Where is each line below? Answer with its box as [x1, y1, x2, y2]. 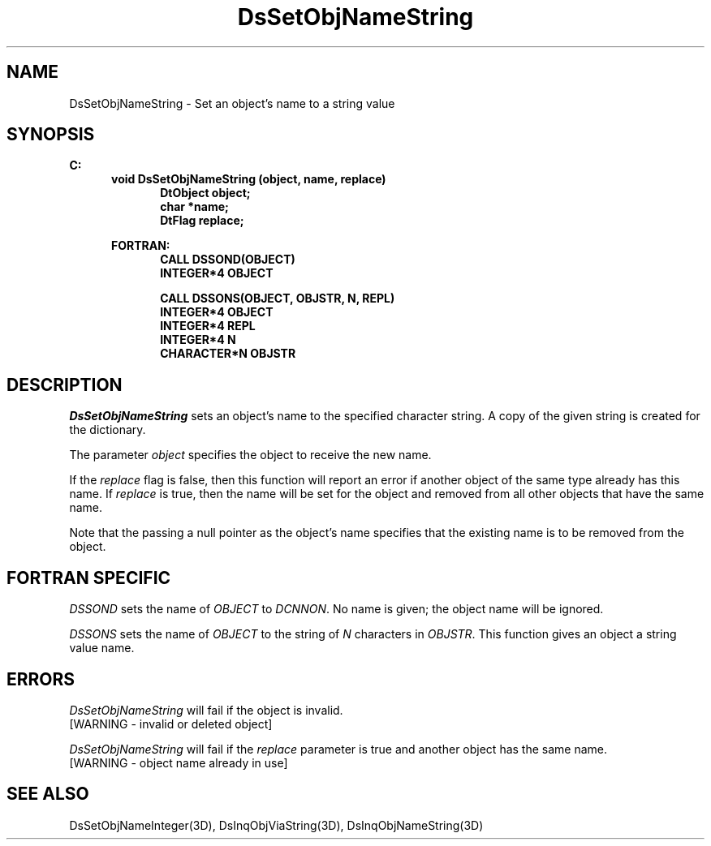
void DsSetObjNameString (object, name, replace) [111, 172, 386, 187]
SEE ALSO [6, 784, 89, 805]
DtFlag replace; [160, 213, 244, 228]
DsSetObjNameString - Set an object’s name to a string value [69, 96, 395, 110]
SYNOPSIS [6, 124, 95, 145]
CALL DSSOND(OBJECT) [160, 252, 295, 267]
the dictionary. [69, 423, 146, 437]
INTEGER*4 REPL [160, 319, 256, 333]
